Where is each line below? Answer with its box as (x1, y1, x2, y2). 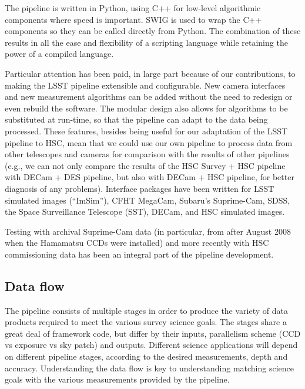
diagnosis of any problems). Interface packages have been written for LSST (5, 182, 274, 194)
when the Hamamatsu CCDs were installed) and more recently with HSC (5, 236, 269, 249)
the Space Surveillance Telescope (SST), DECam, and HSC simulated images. (5, 205, 285, 218)
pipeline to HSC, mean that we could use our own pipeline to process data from (5, 136, 293, 148)
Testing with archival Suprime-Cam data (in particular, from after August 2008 (5, 225, 291, 237)
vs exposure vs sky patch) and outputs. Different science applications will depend (5, 339, 298, 351)
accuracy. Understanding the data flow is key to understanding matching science (5, 361, 294, 374)
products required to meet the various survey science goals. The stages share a (5, 316, 287, 328)
